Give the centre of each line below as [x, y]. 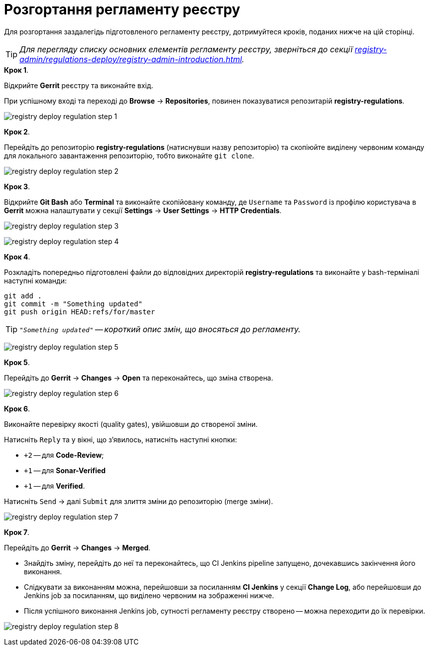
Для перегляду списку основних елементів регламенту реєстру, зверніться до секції [186, 49]
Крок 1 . [16, 70]
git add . [23, 296]
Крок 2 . [17, 131]
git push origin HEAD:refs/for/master [80, 312]
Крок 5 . [17, 362]
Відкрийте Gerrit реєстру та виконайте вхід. [79, 85]
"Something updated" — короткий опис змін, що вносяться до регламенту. [160, 329]
